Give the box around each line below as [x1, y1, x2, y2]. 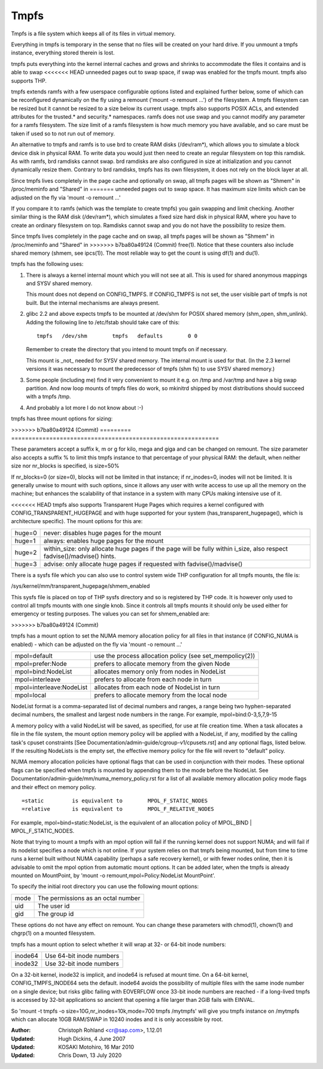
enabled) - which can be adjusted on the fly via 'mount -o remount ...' [11, 641, 182, 648]
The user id [37, 902, 70, 910]
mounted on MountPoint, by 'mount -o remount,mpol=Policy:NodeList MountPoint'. [11, 872, 215, 879]
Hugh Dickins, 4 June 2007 [58, 1035, 126, 1042]
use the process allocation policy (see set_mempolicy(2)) [94, 651, 255, 660]
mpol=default [14, 651, 53, 660]
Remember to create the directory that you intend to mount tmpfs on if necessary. [26, 346, 228, 353]
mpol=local [14, 691, 47, 699]
